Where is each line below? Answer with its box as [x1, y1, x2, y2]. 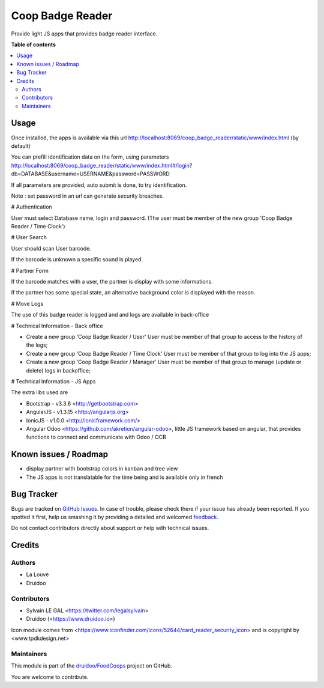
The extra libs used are [11, 389, 68, 396]
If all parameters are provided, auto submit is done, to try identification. [11, 181, 187, 189]
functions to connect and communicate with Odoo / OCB [26, 433, 166, 441]
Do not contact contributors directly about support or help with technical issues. [11, 525, 209, 532]
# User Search [11, 234, 47, 241]
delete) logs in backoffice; [26, 367, 91, 374]
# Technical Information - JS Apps [11, 377, 96, 385]
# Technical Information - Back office [11, 322, 103, 329]
